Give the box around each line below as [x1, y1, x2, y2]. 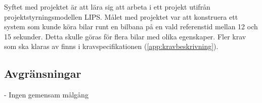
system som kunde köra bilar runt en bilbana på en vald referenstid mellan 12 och [4, 21, 258, 32]
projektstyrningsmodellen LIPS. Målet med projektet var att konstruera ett [4, 11, 238, 22]
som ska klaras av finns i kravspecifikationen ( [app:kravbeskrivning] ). [4, 41, 219, 51]
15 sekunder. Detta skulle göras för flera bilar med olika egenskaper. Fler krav [4, 31, 246, 41]
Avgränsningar [4, 66, 81, 81]
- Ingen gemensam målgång [4, 89, 89, 100]
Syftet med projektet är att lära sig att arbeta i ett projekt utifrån [4, 2, 210, 12]
